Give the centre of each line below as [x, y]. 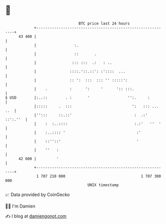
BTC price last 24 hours [104, 23]
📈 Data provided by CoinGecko [38, 195]
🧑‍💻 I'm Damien [20, 206]
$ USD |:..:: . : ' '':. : [78, 98]
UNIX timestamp [103, 185]
